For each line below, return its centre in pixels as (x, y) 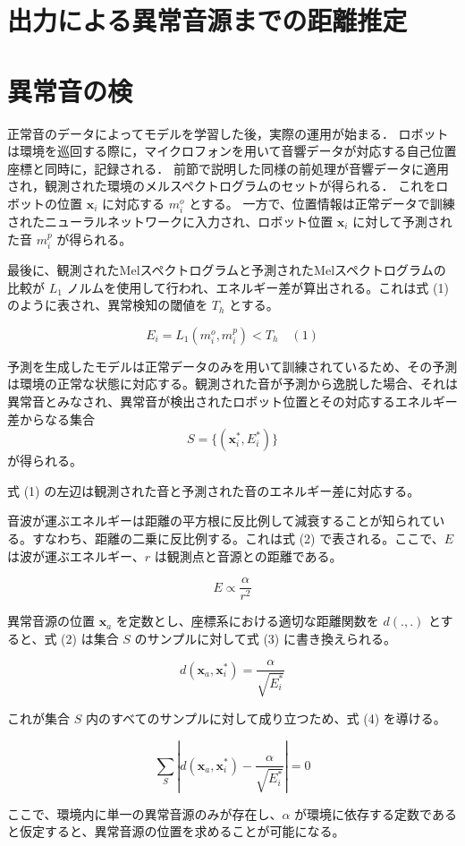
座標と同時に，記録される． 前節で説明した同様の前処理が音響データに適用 (228, 168)
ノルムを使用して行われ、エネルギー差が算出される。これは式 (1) (258, 287)
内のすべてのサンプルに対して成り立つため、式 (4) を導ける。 (266, 718)
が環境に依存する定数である (376, 813)
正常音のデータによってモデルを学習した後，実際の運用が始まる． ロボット (228, 133)
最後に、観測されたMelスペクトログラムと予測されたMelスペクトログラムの (227, 270)
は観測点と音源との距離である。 (248, 555)
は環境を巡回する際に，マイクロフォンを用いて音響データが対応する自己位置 (232, 151)
